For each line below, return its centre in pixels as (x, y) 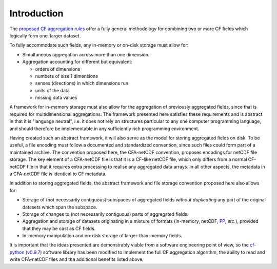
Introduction (36, 13)
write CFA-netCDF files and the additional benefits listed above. (76, 259)
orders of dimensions (58, 69)
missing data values (56, 98)
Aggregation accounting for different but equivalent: (77, 62)
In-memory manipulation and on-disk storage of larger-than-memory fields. (102, 236)
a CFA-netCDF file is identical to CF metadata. (58, 174)
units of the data (53, 90)
